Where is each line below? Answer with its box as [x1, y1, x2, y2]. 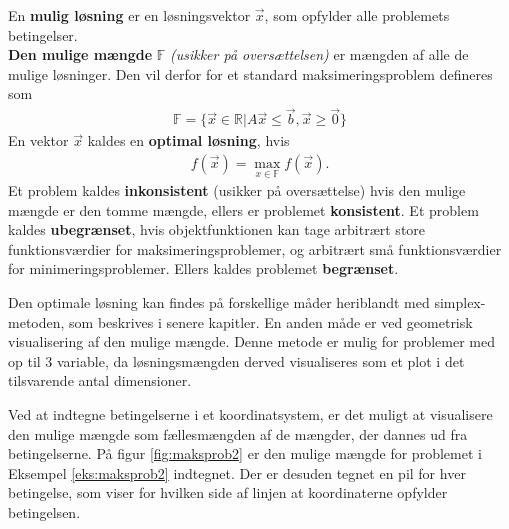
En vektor [8, 130, 69, 151]
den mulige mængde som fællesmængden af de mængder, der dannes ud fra [8, 423, 468, 444]
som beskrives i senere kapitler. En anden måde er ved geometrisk [69, 311, 473, 332]
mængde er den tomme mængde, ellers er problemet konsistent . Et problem [8, 199, 479, 220]
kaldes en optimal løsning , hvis [87, 130, 290, 151]
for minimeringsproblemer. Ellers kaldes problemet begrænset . [8, 258, 399, 279]
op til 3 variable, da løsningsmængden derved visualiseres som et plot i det [8, 350, 465, 371]
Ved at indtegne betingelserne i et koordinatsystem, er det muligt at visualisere [8, 404, 493, 424]
